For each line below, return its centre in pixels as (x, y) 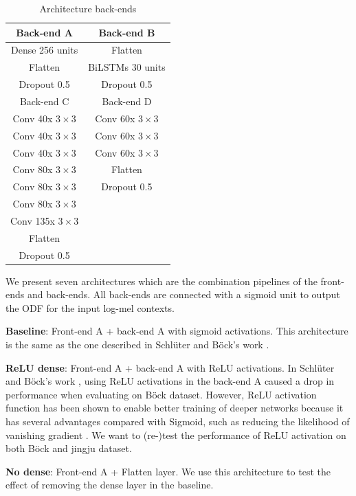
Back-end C (44, 101)
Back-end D (127, 101)
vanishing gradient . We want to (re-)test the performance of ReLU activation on (176, 435)
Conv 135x (33, 220)
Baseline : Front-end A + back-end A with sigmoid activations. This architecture (177, 331)
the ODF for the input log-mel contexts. (90, 307)
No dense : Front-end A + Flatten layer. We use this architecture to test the (168, 471)
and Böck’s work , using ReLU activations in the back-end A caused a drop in (170, 381)
